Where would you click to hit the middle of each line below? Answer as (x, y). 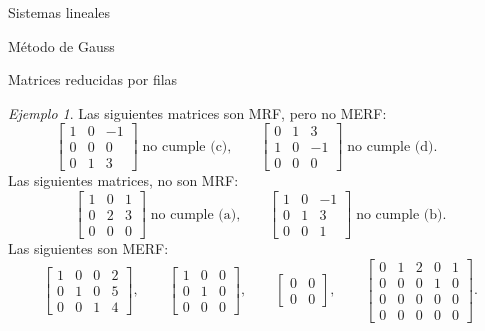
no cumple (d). (392, 146)
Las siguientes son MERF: (88, 248)
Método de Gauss (61, 45)
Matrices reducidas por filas (93, 79)
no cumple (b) (399, 214)
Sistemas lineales (59, 12)
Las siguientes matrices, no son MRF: (123, 180)
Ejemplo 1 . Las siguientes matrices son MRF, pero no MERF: (197, 112)
